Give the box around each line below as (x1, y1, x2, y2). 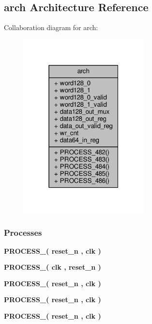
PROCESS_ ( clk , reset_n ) (4, 262, 101, 272)
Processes (4, 227, 42, 239)
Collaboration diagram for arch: (4, 22, 98, 32)
